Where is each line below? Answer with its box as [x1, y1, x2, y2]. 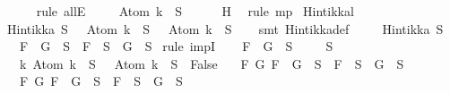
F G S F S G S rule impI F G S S [19, 37, 333, 55]
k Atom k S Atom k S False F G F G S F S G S [19, 54, 404, 72]
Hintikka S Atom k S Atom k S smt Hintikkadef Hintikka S [6, 19, 444, 38]
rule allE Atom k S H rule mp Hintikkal [36, 2, 354, 20]
